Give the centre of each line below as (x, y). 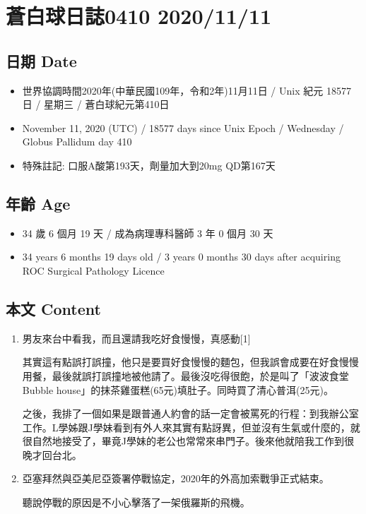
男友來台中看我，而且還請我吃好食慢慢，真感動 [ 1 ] (136, 338)
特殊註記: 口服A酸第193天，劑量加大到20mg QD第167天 (149, 165)
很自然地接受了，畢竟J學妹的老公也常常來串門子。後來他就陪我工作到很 (188, 441)
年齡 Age (38, 203)
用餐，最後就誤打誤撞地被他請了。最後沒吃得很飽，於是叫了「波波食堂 (185, 375)
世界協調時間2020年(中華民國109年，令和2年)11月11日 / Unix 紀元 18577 (187, 90)
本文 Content (53, 308)
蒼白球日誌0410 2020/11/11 (139, 16)
